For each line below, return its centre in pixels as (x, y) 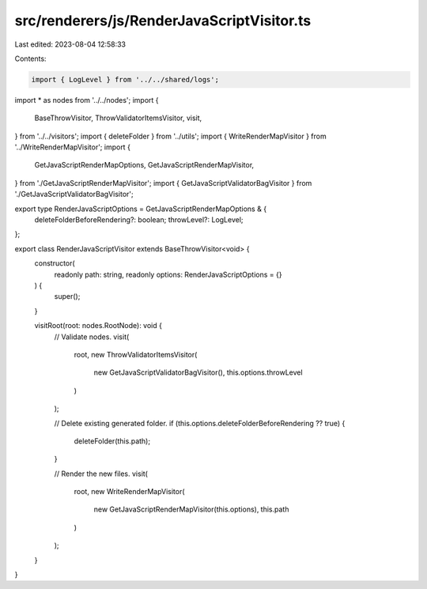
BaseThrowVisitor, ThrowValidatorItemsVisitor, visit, (118, 118)
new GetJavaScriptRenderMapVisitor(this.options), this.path (191, 509)
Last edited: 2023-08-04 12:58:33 (70, 44)
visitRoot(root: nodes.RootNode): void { (98, 326)
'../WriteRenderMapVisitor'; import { (72, 147)
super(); (67, 296)
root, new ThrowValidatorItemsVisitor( (136, 354)
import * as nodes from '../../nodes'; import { (87, 100)
